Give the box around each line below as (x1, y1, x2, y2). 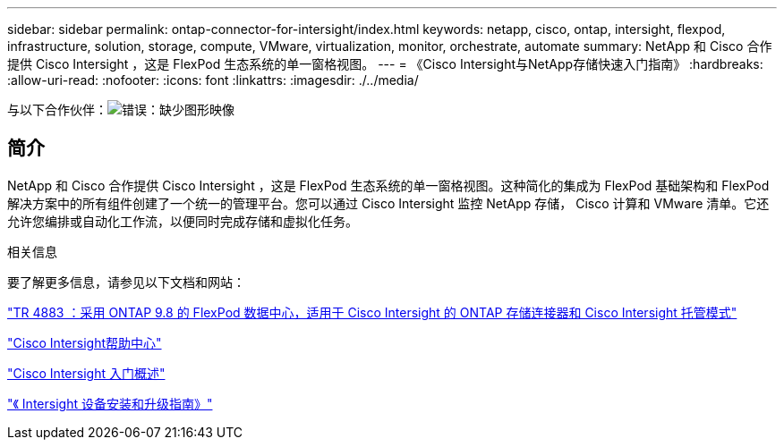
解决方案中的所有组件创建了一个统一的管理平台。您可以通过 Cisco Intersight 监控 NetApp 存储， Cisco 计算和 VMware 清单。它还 (7, 195, 770, 211)
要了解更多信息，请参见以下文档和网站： (7, 274, 245, 290)
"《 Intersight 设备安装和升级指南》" (7, 395, 213, 411)
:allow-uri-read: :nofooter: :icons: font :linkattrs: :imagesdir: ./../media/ (7, 72, 419, 88)
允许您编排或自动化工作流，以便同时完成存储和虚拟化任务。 (7, 213, 358, 229)
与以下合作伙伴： (7, 102, 107, 117)
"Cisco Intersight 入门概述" (7, 365, 166, 381)
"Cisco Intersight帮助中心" (7, 334, 162, 350)
